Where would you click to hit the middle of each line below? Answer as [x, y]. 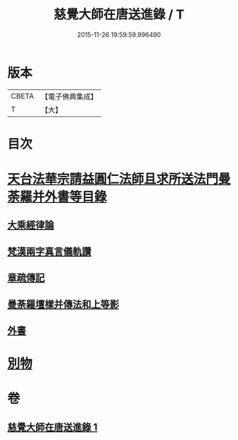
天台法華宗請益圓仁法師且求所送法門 [113, 179]
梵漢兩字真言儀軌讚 [49, 252]
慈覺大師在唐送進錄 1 [52, 427]
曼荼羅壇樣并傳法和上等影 [63, 304]
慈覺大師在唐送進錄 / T [119, 15]
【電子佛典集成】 [69, 97]
